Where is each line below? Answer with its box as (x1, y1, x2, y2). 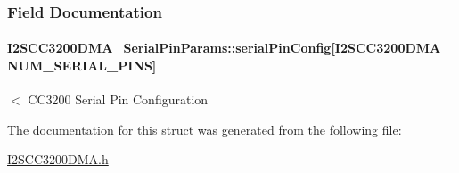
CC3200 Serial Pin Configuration (28, 90, 209, 109)
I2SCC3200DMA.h (7, 150, 109, 169)
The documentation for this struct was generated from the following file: (7, 119, 402, 138)
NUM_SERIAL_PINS (7, 56, 152, 75)
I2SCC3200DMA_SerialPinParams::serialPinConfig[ (7, 38, 335, 57)
